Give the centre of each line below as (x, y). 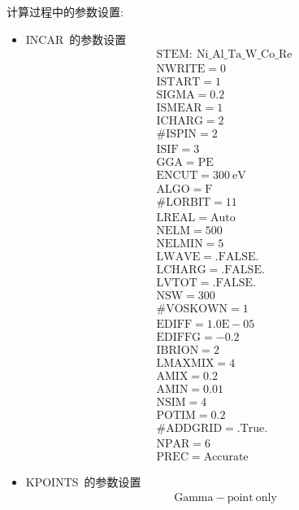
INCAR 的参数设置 (76, 39)
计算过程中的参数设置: (65, 11)
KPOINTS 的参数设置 (83, 482)
